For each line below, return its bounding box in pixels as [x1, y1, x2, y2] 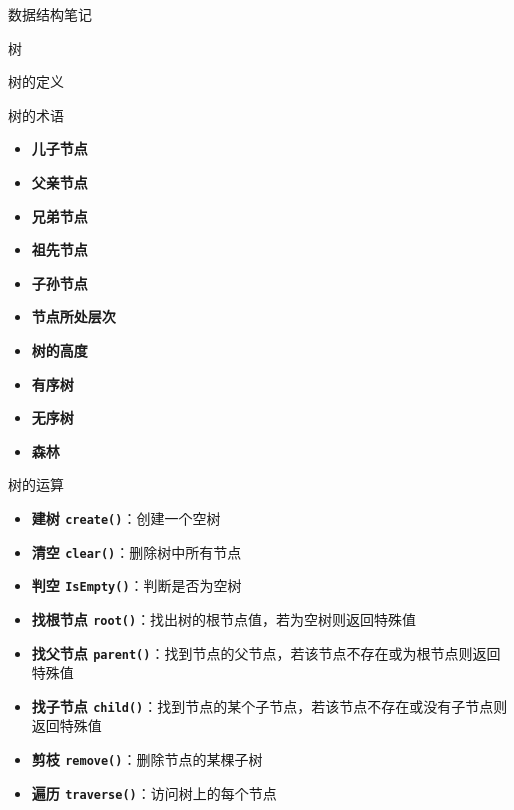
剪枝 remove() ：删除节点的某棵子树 [31, 749, 263, 770]
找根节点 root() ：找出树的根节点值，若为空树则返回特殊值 [31, 608, 417, 629]
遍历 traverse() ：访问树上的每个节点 [31, 782, 277, 803]
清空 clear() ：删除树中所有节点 [31, 541, 242, 562]
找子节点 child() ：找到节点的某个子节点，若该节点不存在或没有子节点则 [31, 695, 508, 716]
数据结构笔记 [8, 4, 92, 24]
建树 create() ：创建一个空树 [31, 507, 221, 528]
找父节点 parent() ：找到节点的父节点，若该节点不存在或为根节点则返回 [31, 642, 501, 663]
